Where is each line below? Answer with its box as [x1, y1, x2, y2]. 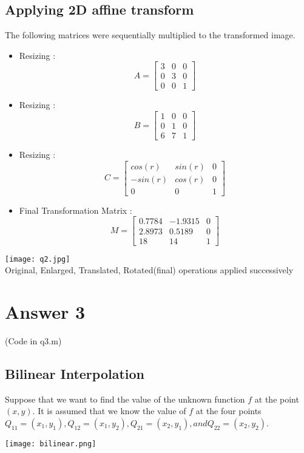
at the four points [195, 404, 262, 417]
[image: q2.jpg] [5, 254, 70, 264]
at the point [254, 392, 299, 405]
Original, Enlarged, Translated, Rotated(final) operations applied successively [5, 264, 294, 276]
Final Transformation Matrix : [19, 203, 132, 216]
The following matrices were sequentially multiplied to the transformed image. [5, 29, 296, 41]
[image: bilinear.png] [5, 439, 96, 448]
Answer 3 [5, 299, 86, 324]
